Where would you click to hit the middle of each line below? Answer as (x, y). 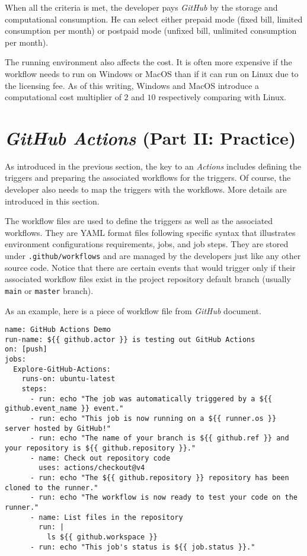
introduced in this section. (52, 201)
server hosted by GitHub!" (58, 428)
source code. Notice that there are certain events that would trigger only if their (150, 267)
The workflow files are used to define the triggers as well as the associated (139, 221)
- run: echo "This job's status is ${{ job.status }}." (143, 547)
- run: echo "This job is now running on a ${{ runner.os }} (153, 419)
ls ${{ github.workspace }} (102, 537)
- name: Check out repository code (100, 458)
